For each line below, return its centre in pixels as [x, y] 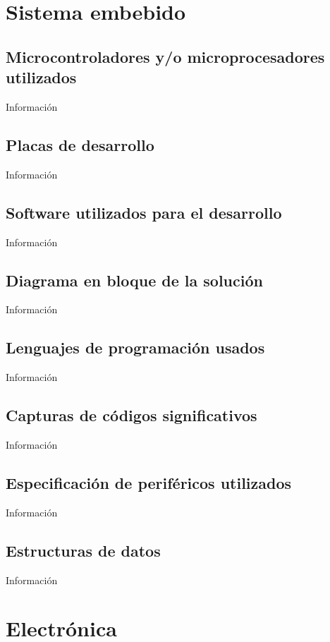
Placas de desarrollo [80, 144]
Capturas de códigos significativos [132, 415]
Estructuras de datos [83, 550]
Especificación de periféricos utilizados [149, 482]
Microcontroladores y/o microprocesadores [165, 56]
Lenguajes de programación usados [135, 347]
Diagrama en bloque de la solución [134, 280]
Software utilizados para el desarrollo [144, 212]
